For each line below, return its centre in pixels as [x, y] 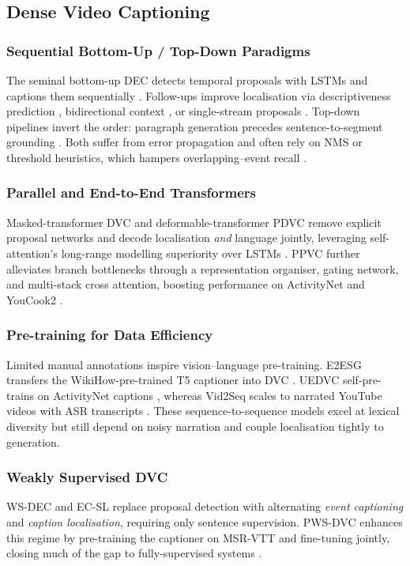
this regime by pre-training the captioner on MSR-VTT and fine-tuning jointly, [198, 537]
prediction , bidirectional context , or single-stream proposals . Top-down [183, 111]
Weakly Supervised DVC [87, 477]
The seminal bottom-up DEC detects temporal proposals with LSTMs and [187, 80]
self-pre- [362, 380]
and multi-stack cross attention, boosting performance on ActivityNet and [186, 284]
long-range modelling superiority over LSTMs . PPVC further [211, 253]
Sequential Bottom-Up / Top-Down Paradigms [158, 50]
